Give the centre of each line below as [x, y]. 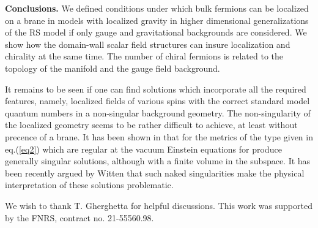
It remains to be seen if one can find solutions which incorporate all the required [156, 89]
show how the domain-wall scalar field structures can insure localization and [148, 44]
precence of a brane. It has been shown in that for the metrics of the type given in [159, 136]
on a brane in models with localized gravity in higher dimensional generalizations [157, 20]
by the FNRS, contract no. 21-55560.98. [79, 217]
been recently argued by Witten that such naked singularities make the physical [155, 173]
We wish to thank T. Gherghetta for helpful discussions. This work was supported [159, 205]
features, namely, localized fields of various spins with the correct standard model [157, 101]
